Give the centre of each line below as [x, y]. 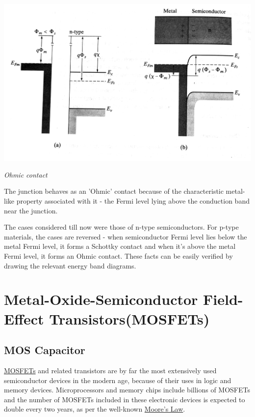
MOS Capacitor [45, 350]
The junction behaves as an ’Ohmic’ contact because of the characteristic [114, 191]
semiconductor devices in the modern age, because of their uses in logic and [118, 380]
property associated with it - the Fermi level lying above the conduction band [133, 201]
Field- [223, 299]
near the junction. [31, 210]
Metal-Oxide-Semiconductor [101, 299]
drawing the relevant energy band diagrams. [70, 265]
